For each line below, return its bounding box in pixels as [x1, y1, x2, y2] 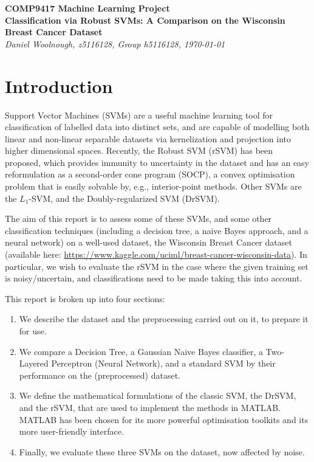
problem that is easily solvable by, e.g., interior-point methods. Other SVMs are [5, 180, 302, 193]
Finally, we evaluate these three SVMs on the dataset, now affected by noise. [19, 445, 305, 458]
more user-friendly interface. [19, 425, 124, 438]
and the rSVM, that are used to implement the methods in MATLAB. [19, 401, 281, 413]
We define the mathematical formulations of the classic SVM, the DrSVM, [19, 389, 296, 402]
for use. [19, 325, 47, 337]
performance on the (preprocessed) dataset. [19, 368, 181, 381]
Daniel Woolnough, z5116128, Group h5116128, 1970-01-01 [5, 37, 225, 50]
